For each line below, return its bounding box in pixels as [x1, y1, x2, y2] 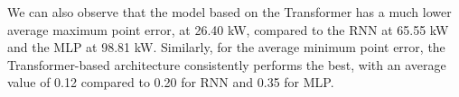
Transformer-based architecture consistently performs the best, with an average [7, 55, 446, 74]
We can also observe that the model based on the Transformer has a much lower [7, 3, 452, 21]
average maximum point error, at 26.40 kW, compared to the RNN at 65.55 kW [7, 20, 449, 39]
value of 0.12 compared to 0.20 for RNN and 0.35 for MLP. [7, 73, 334, 92]
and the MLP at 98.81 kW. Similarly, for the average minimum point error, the [7, 38, 445, 57]
